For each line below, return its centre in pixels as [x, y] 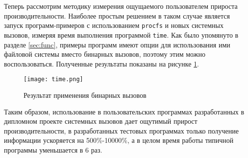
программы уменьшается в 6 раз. [53, 149]
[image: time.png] [53, 79]
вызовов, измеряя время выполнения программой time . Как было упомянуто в [121, 34]
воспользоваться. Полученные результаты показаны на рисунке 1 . [102, 63]
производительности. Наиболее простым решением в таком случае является [117, 15]
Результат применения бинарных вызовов [85, 95]
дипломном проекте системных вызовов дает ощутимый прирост [101, 121]
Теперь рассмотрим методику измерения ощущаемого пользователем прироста [121, 6]
